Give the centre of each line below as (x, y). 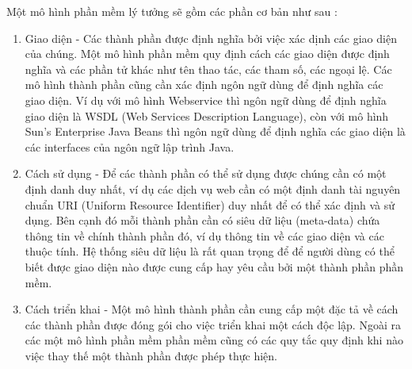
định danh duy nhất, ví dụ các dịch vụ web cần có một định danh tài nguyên (213, 188)
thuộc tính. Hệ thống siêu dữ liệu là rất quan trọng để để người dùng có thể (210, 251)
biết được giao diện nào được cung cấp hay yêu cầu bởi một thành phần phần (214, 266)
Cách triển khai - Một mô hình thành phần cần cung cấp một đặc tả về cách (212, 309)
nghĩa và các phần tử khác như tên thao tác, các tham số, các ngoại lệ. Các (208, 69)
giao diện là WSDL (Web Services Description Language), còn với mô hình (207, 115)
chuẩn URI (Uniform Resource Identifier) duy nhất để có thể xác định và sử (210, 204)
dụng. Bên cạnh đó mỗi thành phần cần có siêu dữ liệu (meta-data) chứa (202, 220)
